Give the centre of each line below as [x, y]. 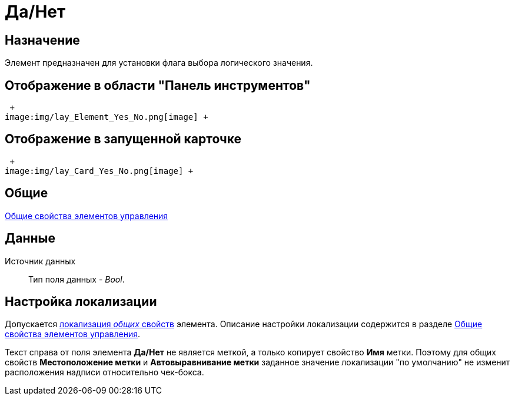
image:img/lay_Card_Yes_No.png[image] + [99, 171]
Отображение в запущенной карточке [123, 139]
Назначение [42, 40]
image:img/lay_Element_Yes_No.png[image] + [107, 117]
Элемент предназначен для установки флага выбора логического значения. [159, 63]
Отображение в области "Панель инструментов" [158, 85]
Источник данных [40, 261]
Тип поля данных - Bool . [77, 279]
